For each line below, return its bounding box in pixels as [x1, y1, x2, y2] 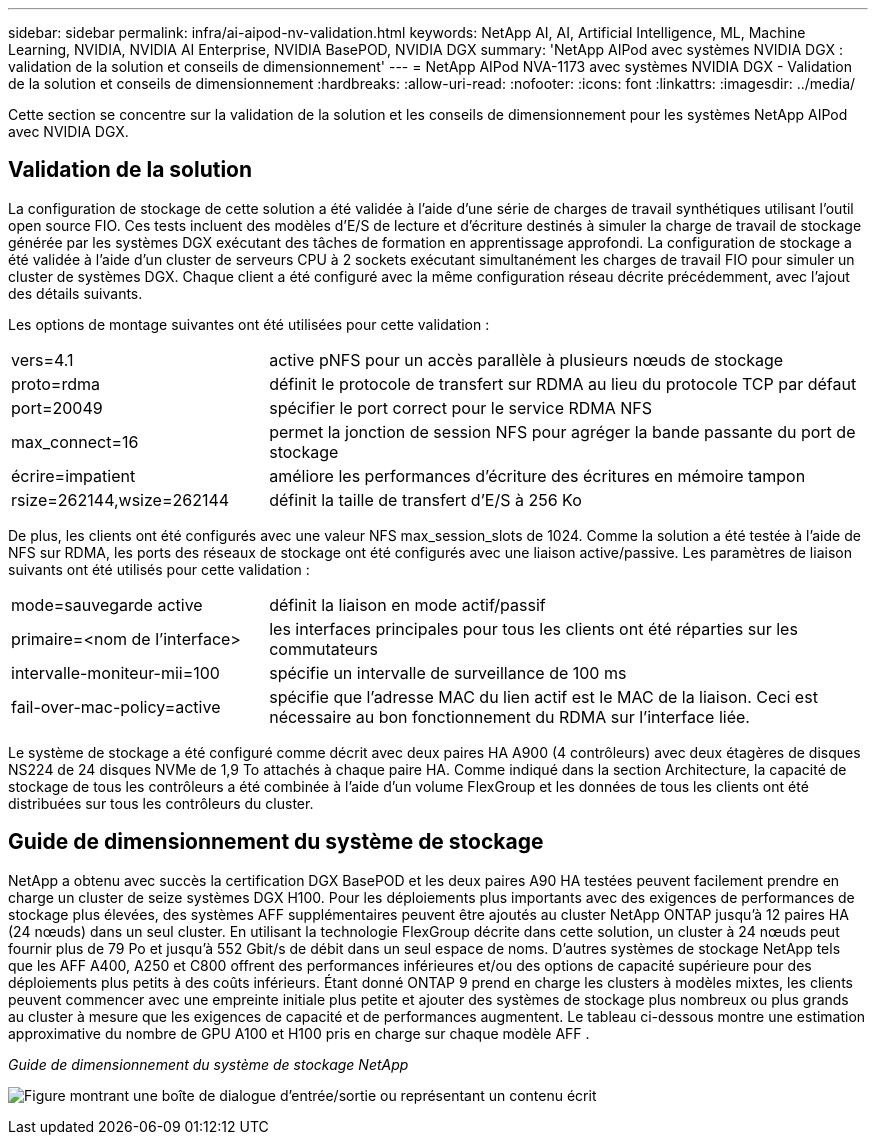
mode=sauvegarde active [11, 594, 203, 615]
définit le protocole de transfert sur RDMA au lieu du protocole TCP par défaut [269, 373, 857, 394]
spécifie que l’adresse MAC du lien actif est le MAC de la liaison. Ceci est [269, 686, 818, 707]
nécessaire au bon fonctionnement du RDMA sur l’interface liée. [269, 706, 750, 727]
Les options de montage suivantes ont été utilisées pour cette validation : [8, 315, 490, 333]
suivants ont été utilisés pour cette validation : [8, 560, 310, 578]
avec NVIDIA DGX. [8, 123, 129, 140]
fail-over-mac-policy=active [11, 696, 221, 717]
